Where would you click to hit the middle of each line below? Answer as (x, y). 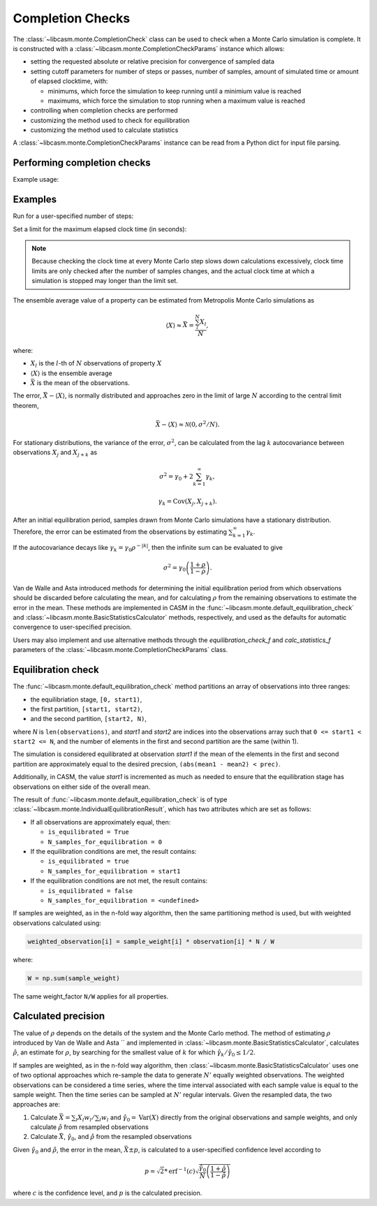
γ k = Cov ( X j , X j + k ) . (188, 502)
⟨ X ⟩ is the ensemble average (71, 373)
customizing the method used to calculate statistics (104, 130)
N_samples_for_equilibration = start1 (114, 871)
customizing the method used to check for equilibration (110, 120)
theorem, (26, 405)
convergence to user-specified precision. (72, 627)
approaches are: (37, 1105)
